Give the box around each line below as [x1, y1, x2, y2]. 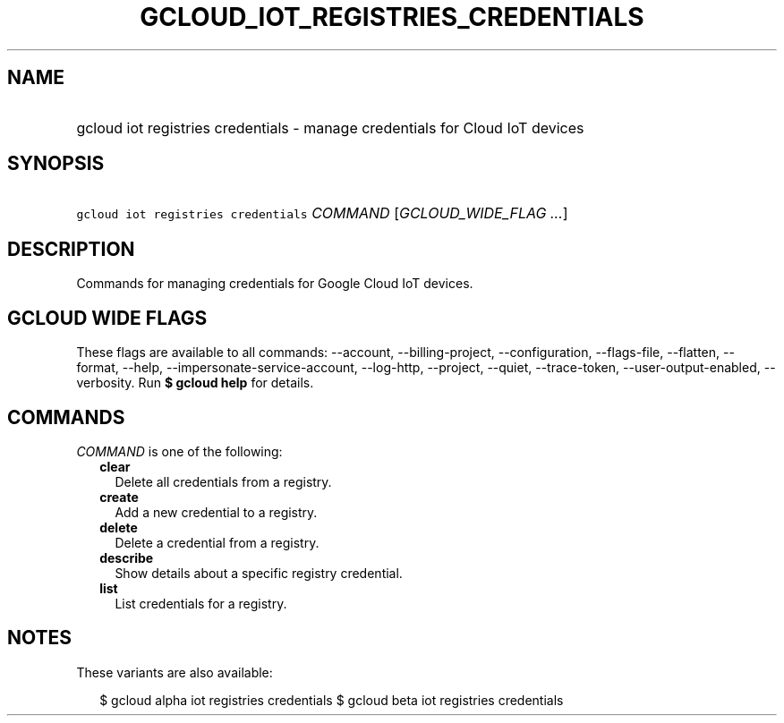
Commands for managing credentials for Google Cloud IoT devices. [76, 276, 473, 292]
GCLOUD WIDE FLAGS [7, 306, 208, 329]
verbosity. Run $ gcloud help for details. [76, 375, 314, 391]
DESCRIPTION [7, 237, 135, 260]
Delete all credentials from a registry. [115, 473, 332, 489]
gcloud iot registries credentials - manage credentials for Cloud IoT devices [76, 118, 584, 137]
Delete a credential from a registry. [115, 534, 320, 550]
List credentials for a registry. [115, 595, 287, 611]
